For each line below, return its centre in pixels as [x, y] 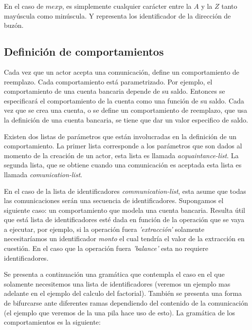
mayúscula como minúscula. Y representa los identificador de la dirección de [117, 15]
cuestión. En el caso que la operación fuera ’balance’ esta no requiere [106, 248]
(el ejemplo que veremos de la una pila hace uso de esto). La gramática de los [119, 312]
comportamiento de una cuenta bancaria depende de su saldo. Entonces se [115, 91]
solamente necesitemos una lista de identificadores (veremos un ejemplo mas [117, 283]
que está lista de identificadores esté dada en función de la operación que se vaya [124, 219]
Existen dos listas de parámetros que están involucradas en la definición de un [120, 136]
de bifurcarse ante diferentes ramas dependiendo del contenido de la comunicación [126, 303]
